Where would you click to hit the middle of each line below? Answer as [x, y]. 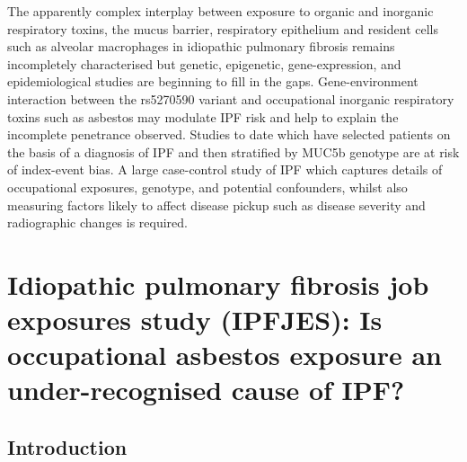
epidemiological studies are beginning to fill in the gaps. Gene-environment [213, 81]
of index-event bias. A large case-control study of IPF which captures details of [225, 169]
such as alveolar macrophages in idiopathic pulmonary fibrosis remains [201, 46]
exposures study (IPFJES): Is [195, 320]
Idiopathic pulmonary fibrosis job [218, 284]
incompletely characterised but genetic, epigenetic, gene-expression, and [204, 63]
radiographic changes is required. [97, 222]
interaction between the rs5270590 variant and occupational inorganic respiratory [231, 98]
